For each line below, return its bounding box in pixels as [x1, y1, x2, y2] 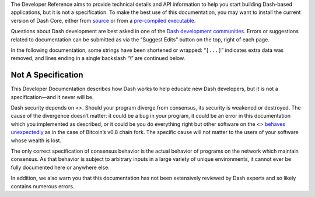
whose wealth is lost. [10, 137, 61, 144]
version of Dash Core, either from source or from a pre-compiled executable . [10, 17, 196, 24]
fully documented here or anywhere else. [10, 164, 110, 171]
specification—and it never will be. [10, 93, 94, 100]
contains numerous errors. [10, 182, 75, 189]
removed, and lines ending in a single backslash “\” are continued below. [10, 55, 185, 62]
